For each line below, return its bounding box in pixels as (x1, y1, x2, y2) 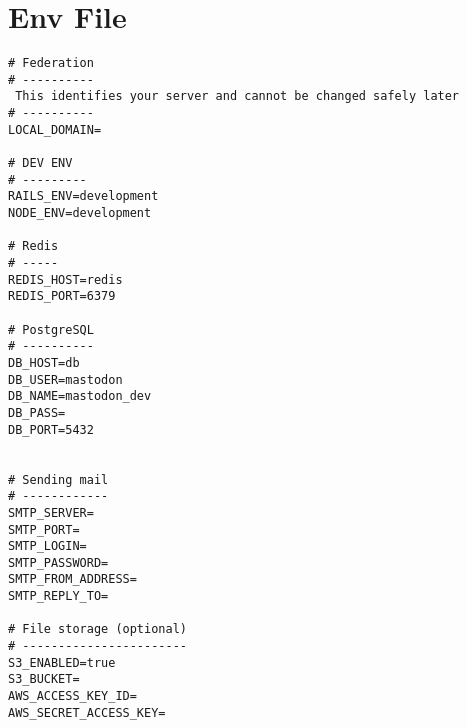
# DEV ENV (8, 156, 73, 171)
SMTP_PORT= (8, 522, 80, 537)
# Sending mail (8, 472, 109, 487)
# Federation (8, 56, 94, 71)
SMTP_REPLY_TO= (8, 589, 109, 604)
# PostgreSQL (8, 322, 94, 337)
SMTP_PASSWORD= (8, 555, 109, 570)
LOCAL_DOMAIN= (8, 122, 102, 137)
